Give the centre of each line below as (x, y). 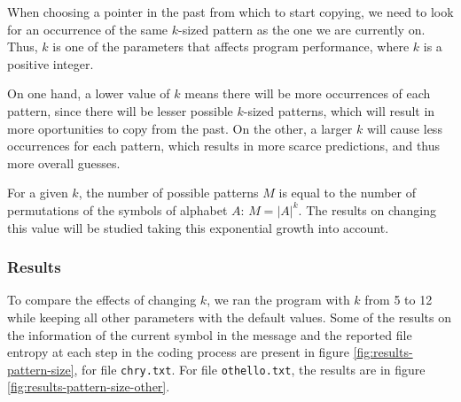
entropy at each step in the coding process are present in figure (178, 352)
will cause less (404, 128)
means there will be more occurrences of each (308, 93)
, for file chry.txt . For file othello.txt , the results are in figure (250, 369)
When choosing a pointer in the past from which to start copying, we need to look (230, 12)
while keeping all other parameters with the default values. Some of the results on (229, 317)
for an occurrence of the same (88, 29)
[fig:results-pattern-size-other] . (89, 387)
